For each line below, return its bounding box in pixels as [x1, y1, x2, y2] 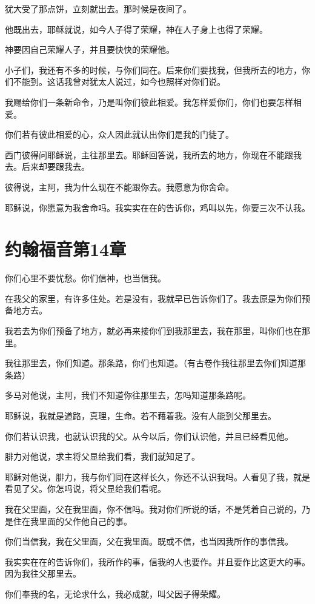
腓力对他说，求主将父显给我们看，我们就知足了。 [5, 450, 200, 463]
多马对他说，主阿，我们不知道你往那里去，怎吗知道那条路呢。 [5, 389, 251, 401]
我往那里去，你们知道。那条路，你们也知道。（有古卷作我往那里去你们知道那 [5, 357, 306, 369]
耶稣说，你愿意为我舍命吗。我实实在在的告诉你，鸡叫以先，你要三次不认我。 [5, 201, 310, 213]
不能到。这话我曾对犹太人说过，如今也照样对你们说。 [13, 75, 225, 88]
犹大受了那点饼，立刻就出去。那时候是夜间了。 [5, 2, 191, 15]
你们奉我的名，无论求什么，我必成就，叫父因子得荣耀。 [5, 587, 225, 600]
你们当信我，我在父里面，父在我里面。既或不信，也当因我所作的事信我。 [5, 535, 293, 548]
